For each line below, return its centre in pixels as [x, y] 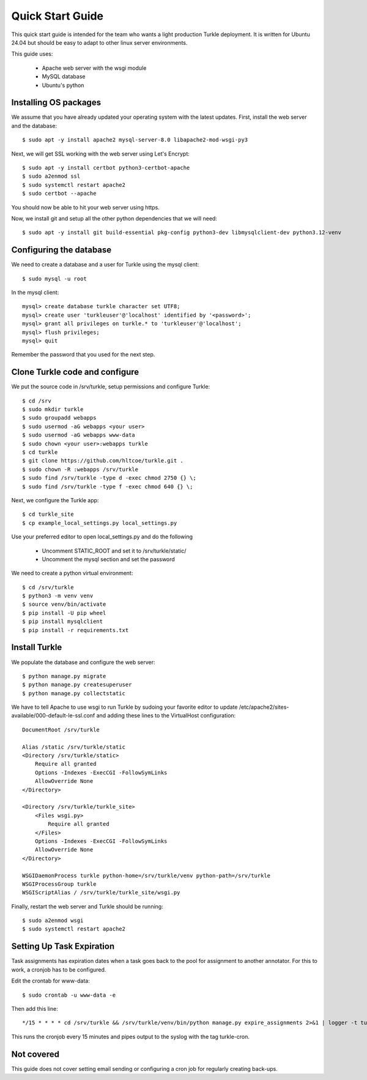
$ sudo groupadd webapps [59, 418]
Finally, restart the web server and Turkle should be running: [87, 906]
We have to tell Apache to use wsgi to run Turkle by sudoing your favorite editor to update [124, 707]
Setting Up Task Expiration [63, 946]
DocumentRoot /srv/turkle [61, 730]
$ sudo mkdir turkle [53, 410]
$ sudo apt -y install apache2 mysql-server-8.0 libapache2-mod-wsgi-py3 [135, 140]
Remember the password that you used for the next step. [83, 355]
